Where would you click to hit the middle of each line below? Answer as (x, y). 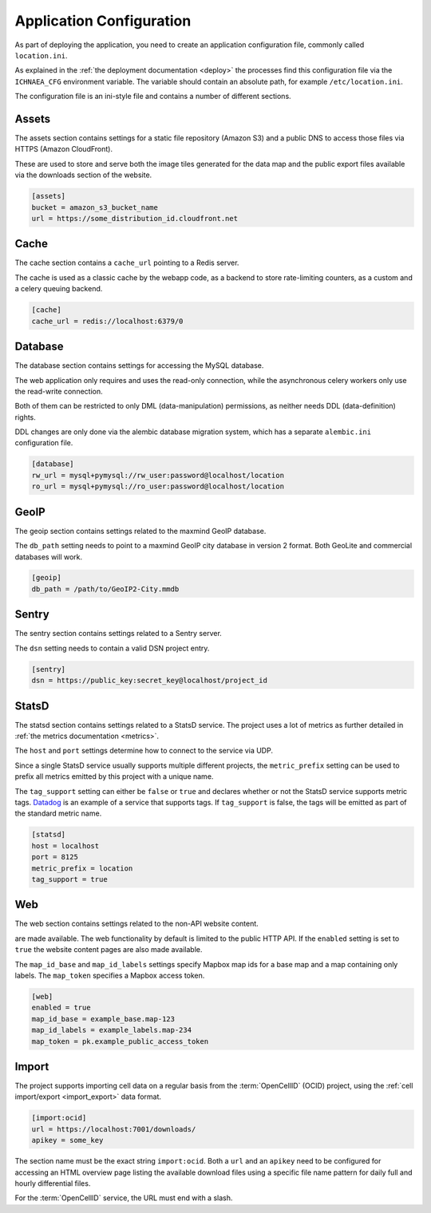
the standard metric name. (58, 813)
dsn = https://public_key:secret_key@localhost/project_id (149, 681)
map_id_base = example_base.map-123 (103, 1019)
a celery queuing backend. (59, 289)
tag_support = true (69, 879)
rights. (25, 417)
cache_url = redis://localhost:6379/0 (107, 321)
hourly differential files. (53, 1183)
